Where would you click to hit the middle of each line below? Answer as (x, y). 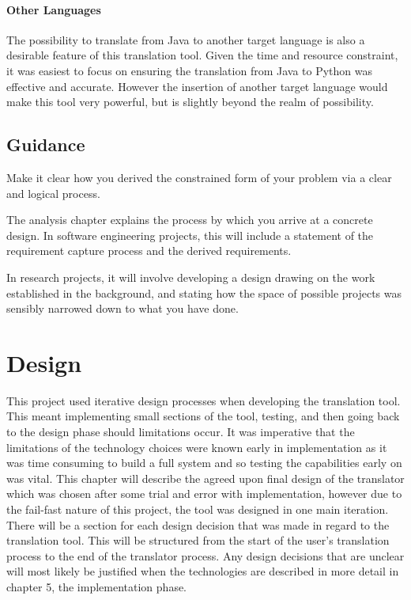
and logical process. (53, 193)
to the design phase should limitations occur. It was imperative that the (181, 432)
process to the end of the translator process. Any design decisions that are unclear (205, 555)
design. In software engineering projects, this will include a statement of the (190, 235)
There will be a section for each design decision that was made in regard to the (198, 524)
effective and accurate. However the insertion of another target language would (197, 86)
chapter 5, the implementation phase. (97, 586)
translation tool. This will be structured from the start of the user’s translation (198, 540)
